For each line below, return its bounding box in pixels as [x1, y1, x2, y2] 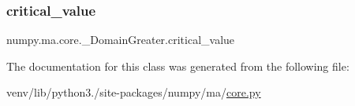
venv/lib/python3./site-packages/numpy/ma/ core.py [6, 84, 261, 101]
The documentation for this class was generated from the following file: [6, 57, 349, 74]
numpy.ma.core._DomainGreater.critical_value [6, 31, 235, 48]
